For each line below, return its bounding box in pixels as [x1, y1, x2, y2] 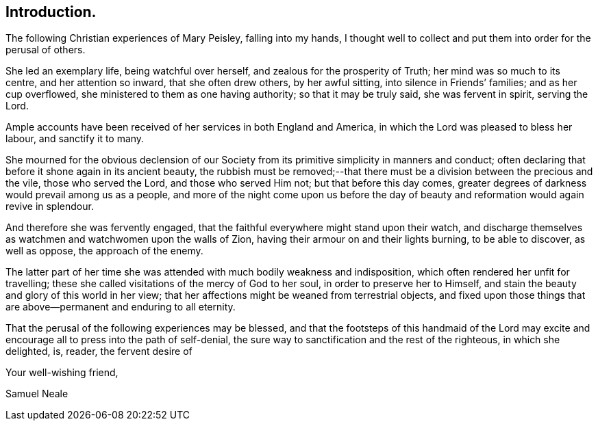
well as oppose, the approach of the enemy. [5, 245, 203, 257]
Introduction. [5, 3, 97, 21]
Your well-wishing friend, [5, 367, 119, 379]
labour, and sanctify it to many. [5, 133, 145, 145]
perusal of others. [5, 44, 86, 56]
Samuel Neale [5, 388, 68, 400]
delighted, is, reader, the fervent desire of [5, 345, 192, 358]
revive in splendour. [5, 200, 94, 213]
